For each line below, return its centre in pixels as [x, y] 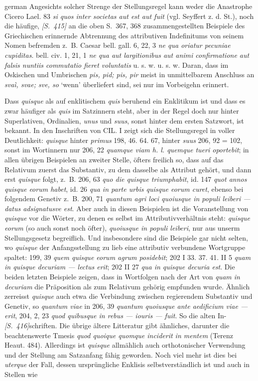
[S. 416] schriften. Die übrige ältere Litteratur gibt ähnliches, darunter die [117, 325]
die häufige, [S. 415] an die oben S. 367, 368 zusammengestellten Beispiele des [125, 26]
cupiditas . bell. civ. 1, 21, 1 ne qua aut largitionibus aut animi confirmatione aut [127, 55]
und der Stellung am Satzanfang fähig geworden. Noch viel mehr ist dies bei [121, 354]
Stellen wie [21, 374]
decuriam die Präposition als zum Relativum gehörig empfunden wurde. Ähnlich [127, 286]
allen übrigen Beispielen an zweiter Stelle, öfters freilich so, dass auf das [114, 159]
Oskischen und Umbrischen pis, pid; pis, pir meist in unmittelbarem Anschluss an [129, 74]
